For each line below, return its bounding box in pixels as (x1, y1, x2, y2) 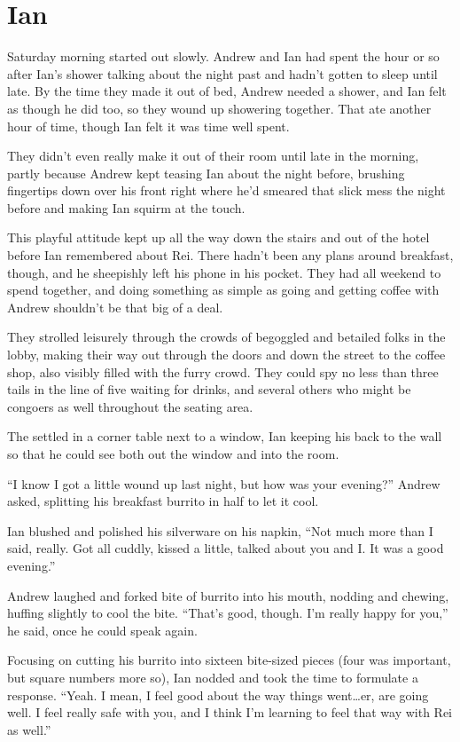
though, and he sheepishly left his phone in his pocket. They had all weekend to (7, 263, 441, 281)
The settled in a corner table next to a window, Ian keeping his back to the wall (7, 427, 442, 446)
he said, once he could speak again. (7, 620, 198, 639)
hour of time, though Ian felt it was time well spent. (7, 116, 290, 135)
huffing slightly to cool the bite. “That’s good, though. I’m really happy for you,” (7, 604, 448, 622)
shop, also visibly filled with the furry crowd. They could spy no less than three (7, 362, 439, 381)
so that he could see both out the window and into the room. (7, 445, 339, 462)
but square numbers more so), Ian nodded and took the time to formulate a (7, 667, 418, 686)
